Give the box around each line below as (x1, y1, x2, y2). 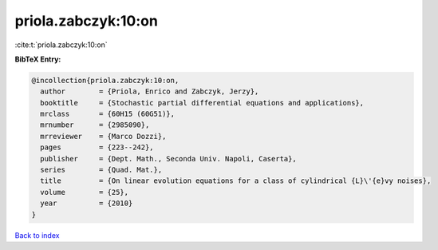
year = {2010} (40, 199, 133, 208)
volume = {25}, (40, 188, 129, 196)
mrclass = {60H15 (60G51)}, (40, 109, 176, 119)
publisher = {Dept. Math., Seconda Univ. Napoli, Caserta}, (40, 154, 297, 163)
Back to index (14, 230, 60, 240)
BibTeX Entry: (14, 54, 61, 64)
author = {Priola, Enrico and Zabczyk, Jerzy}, (40, 87, 259, 96)
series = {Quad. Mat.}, (40, 165, 163, 175)
